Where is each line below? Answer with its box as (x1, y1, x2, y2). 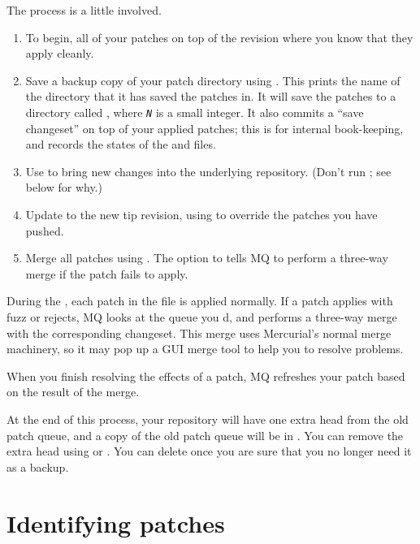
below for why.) (25, 179, 102, 196)
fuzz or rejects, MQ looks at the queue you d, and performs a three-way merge (6, 308, 397, 325)
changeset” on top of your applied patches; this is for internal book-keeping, (25, 119, 404, 136)
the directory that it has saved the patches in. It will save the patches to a (25, 88, 396, 105)
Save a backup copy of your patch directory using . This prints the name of (25, 71, 401, 89)
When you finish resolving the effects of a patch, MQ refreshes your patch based (6, 367, 405, 384)
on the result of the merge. (6, 383, 140, 400)
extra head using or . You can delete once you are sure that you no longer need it (6, 443, 412, 460)
